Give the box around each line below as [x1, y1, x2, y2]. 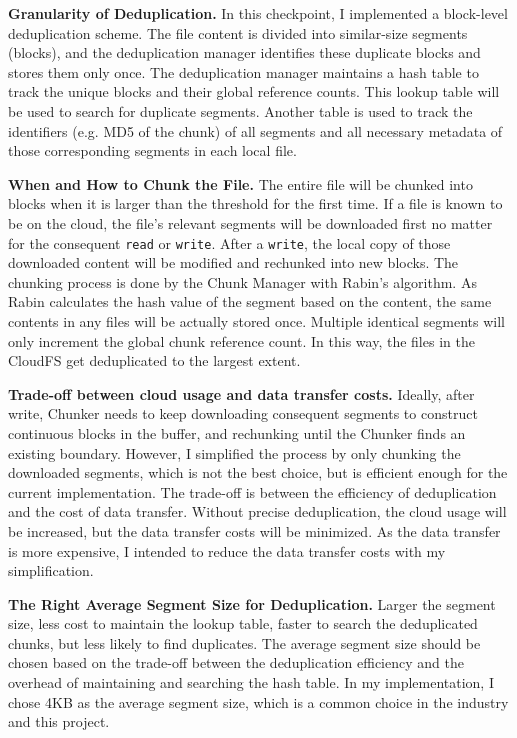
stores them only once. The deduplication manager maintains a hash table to [8, 61, 479, 82]
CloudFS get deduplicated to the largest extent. [8, 350, 301, 371]
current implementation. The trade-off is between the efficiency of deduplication [8, 481, 497, 502]
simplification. [8, 560, 94, 581]
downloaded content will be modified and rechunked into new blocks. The [8, 252, 459, 273]
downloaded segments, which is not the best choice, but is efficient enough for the [8, 462, 508, 483]
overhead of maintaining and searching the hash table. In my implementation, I [8, 672, 494, 693]
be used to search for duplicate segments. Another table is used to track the [8, 100, 473, 121]
